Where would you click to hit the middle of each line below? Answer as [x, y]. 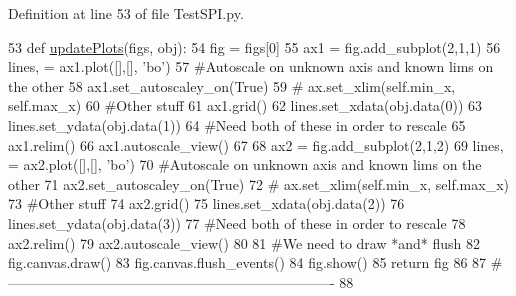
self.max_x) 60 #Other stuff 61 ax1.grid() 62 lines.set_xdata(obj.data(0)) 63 [245, 105]
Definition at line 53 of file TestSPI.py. [126, 13]
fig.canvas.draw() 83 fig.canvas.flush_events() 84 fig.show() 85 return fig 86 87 [247, 262]
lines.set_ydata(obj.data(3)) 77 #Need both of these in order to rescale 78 [237, 222]
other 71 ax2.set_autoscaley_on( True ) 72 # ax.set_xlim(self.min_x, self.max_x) [258, 183]
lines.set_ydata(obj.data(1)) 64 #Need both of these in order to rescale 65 [237, 124]
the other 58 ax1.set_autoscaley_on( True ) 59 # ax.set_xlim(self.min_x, [232, 85]
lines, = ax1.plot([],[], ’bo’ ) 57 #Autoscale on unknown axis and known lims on [251, 66]
